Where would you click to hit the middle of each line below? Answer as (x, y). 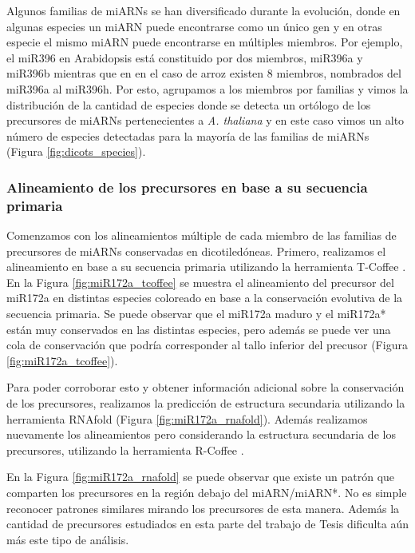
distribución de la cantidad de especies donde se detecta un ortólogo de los (189, 104)
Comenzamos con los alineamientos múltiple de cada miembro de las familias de (202, 235)
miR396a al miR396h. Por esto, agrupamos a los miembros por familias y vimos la (207, 88)
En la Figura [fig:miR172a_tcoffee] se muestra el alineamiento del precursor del (200, 282)
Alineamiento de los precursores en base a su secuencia (187, 187)
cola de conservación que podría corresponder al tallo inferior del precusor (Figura (207, 345)
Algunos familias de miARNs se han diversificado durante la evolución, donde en (204, 10)
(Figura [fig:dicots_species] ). (76, 151)
